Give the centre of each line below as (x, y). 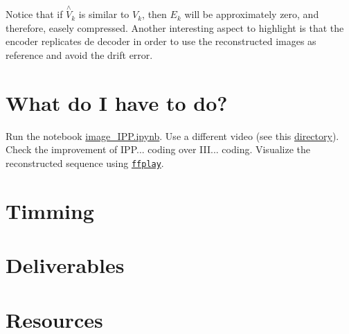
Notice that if (34, 14)
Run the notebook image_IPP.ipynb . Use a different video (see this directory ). (172, 135)
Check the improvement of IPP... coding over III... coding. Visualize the (158, 149)
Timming (50, 210)
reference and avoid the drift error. (79, 55)
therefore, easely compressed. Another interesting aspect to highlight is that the (175, 27)
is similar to (104, 14)
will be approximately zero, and (252, 14)
